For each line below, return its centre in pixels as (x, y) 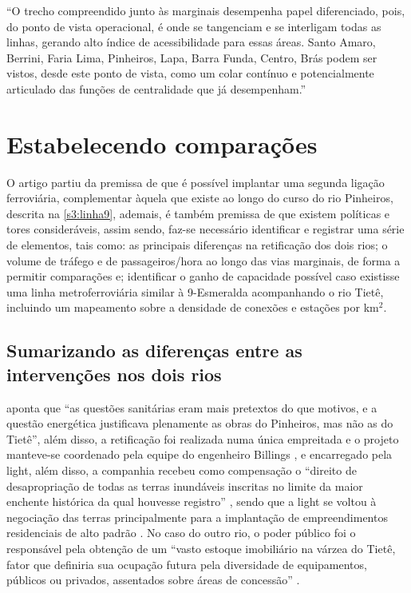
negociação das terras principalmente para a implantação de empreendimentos (197, 517)
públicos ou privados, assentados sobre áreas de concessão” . (153, 580)
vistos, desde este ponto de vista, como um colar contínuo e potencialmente (190, 73)
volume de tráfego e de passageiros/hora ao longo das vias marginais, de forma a (204, 260)
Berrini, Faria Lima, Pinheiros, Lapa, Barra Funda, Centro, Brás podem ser (192, 57)
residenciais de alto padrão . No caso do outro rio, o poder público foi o (181, 533)
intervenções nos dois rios (114, 374)
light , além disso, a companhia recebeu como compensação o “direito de (182, 470)
